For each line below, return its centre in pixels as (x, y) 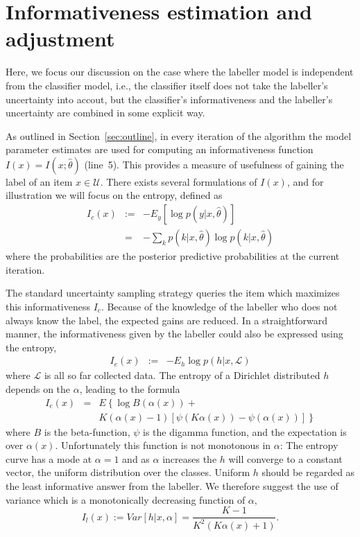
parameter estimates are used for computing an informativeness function (160, 149)
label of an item (39, 181)
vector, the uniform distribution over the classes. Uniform (128, 472)
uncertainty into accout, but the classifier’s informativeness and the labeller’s (169, 99)
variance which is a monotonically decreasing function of (126, 499)
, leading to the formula (130, 388)
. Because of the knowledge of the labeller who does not (219, 306)
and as (136, 458)
